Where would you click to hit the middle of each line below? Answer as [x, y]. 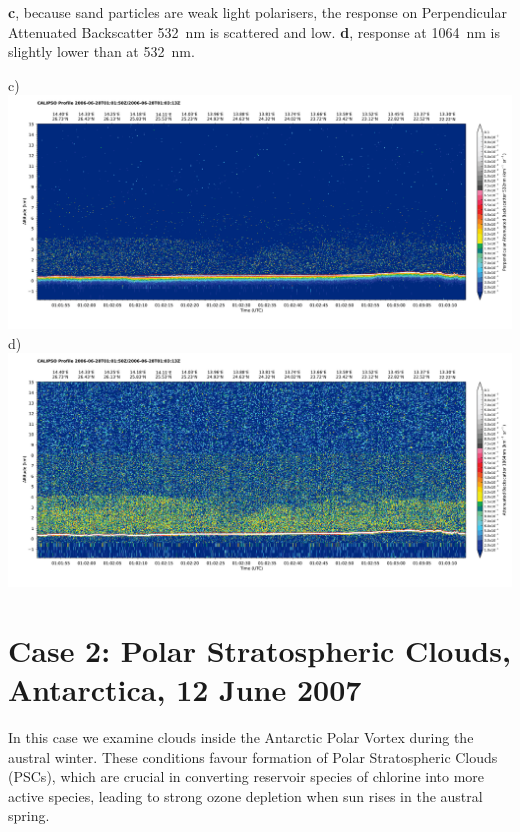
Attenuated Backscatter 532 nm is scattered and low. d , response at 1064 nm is [254, 31]
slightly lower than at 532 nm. [101, 51]
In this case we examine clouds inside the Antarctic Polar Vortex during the [241, 737]
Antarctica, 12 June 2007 [185, 689]
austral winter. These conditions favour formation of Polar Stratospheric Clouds [253, 756]
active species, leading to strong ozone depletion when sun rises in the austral [245, 795]
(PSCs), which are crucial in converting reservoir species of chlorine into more [246, 776]
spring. [29, 815]
